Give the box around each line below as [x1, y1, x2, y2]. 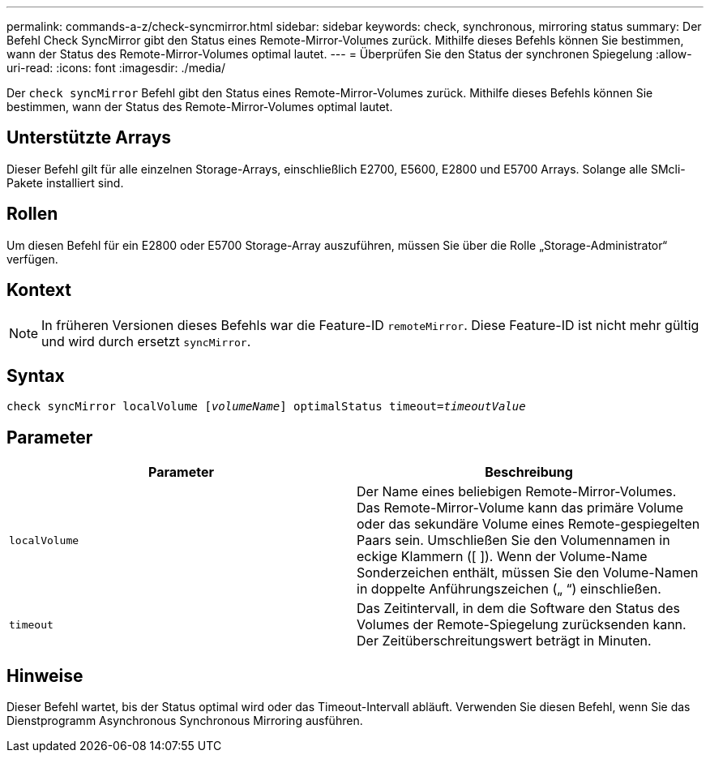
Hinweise [6, 665, 83, 686]
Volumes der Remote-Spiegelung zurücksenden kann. [357, 616, 686, 633]
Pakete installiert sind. [6, 175, 124, 190]
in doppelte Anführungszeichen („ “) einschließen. [357, 581, 661, 598]
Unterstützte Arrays [6, 127, 172, 148]
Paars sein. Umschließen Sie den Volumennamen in [357, 532, 670, 549]
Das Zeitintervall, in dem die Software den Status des [357, 600, 680, 617]
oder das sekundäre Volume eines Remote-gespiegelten [357, 516, 700, 533]
